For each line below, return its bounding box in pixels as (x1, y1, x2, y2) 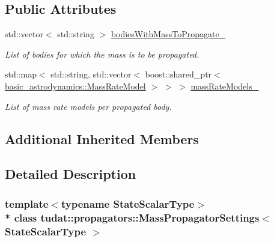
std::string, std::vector (50, 68, 132, 80)
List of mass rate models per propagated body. (5, 100, 172, 112)
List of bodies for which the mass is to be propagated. (5, 47, 199, 60)
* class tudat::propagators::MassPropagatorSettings (5, 210, 260, 225)
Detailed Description (5, 165, 136, 183)
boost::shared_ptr (145, 68, 212, 80)
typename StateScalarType (61, 196, 195, 211)
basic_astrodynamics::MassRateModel (5, 79, 146, 92)
